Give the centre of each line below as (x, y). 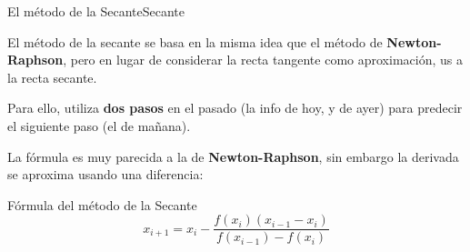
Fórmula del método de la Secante (102, 204)
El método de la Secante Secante (96, 11)
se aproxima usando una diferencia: (105, 174)
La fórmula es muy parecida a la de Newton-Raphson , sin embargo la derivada (233, 156)
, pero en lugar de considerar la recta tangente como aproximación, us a (263, 60)
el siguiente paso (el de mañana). (99, 125)
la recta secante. (52, 77)
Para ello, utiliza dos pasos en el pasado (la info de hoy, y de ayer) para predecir (235, 108)
